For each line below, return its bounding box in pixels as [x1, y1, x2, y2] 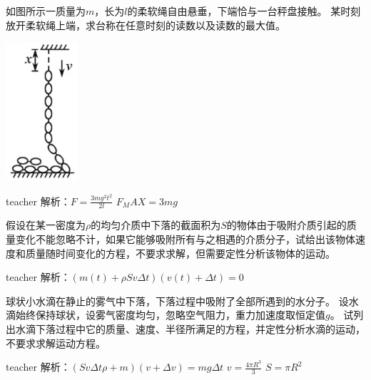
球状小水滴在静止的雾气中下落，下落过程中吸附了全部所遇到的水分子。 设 [6, 293, 349, 308]
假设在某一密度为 [6, 217, 86, 232]
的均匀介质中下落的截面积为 [91, 217, 221, 232]
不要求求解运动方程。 [6, 335, 106, 350]
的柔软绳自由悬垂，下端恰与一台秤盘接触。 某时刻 [127, 4, 361, 18]
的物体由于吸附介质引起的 [226, 217, 347, 232]
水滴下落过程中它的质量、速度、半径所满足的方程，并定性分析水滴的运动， [15, 322, 365, 337]
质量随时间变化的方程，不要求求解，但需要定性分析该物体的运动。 [25, 245, 335, 260]
